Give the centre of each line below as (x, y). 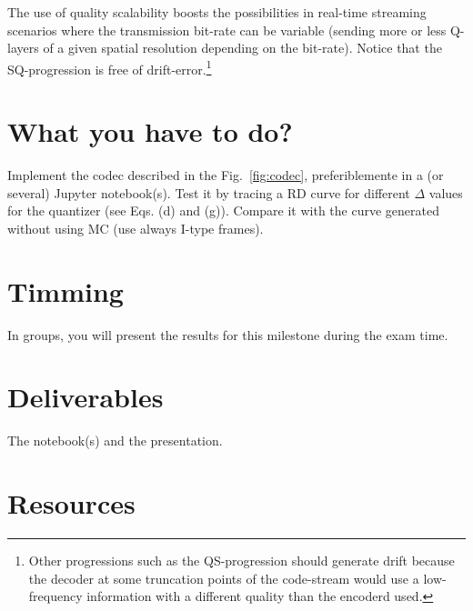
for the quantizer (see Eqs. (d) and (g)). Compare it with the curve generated (223, 210)
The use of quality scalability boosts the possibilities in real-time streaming (217, 12)
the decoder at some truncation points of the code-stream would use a (224, 578)
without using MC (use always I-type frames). (136, 228)
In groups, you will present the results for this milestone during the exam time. (228, 334)
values (446, 192)
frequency (55, 596)
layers (23, 48)
